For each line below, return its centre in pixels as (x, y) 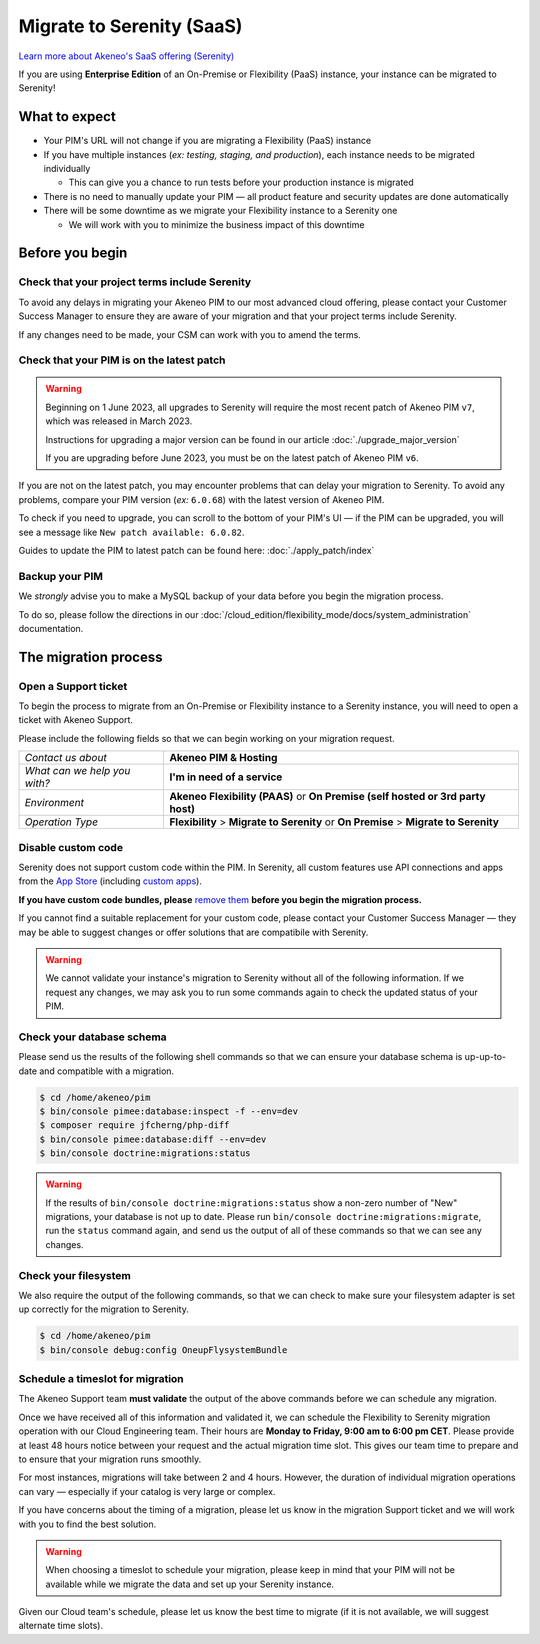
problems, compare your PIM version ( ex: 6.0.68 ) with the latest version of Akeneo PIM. (201, 499)
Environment (54, 803)
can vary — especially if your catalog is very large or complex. (147, 1491)
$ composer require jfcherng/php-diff (134, 1125)
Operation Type (61, 822)
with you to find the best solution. (87, 1524)
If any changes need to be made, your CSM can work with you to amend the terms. (190, 334)
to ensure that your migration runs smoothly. (110, 1459)
